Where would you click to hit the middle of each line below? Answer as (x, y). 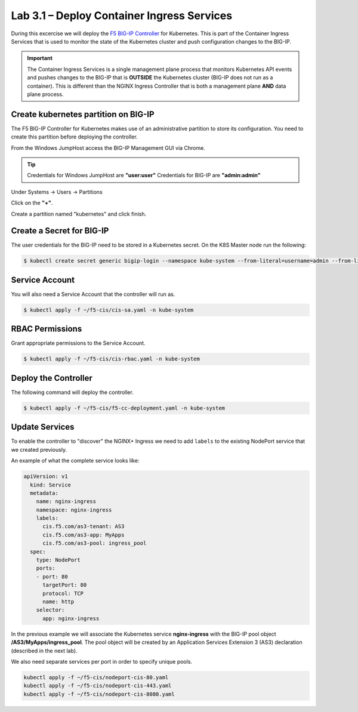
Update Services (43, 427)
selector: (50, 610)
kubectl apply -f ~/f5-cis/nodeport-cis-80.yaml (96, 677)
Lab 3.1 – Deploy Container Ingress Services (122, 16)
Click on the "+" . (32, 203)
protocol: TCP (63, 593)
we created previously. (39, 449)
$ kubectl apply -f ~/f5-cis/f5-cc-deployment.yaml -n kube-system (124, 408)
